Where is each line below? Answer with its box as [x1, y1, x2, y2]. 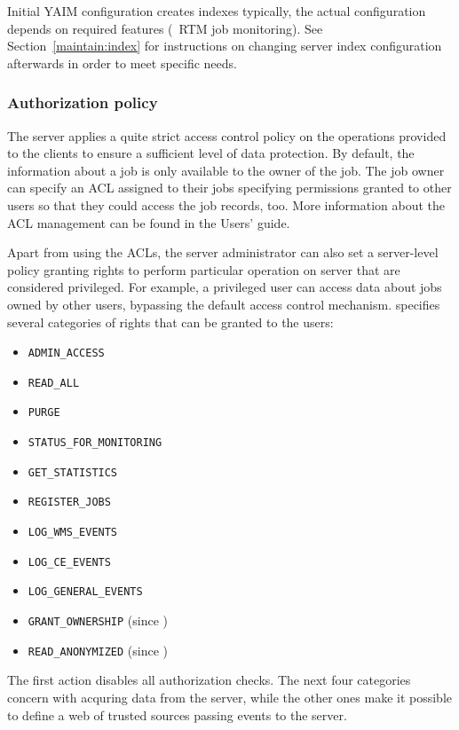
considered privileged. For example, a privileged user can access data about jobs [7, 278, 442, 296]
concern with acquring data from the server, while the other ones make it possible [7, 687, 453, 706]
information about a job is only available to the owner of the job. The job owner [7, 161, 445, 179]
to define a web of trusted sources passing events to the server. [7, 705, 347, 724]
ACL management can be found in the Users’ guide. [7, 213, 290, 232]
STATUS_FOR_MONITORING [28, 436, 162, 450]
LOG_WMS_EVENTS [28, 526, 118, 539]
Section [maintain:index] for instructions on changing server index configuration [7, 36, 442, 55]
